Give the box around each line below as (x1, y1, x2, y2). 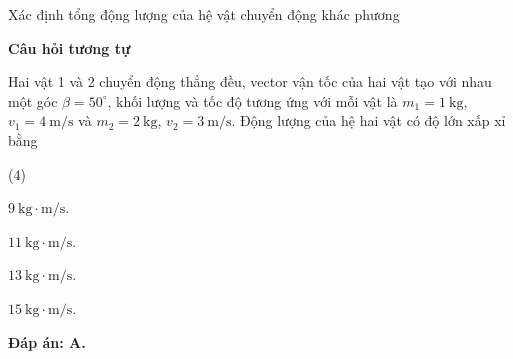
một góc (8, 90, 58, 111)
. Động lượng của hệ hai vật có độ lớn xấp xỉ (231, 110, 506, 131)
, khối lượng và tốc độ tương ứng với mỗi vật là (107, 90, 398, 111)
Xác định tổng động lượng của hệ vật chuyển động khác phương (8, 4, 400, 24)
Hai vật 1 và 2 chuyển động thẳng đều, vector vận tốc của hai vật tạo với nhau (8, 71, 492, 92)
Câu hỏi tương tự (8, 37, 131, 58)
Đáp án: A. (8, 331, 86, 352)
